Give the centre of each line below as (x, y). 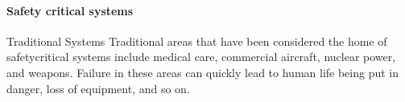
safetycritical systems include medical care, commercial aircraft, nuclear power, (201, 57)
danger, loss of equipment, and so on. (98, 88)
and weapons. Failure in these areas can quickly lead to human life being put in (203, 72)
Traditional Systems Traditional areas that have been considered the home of (197, 41)
